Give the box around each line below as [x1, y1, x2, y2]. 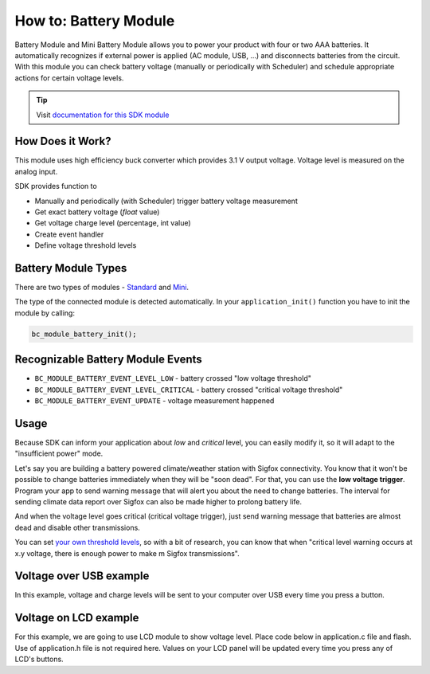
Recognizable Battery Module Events [14, 353, 202, 366]
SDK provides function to [14, 182, 97, 191]
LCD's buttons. [14, 654, 64, 664]
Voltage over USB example [14, 570, 150, 583]
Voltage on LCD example [14, 611, 139, 625]
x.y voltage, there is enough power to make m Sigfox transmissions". [14, 548, 240, 558]
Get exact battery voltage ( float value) [34, 207, 160, 217]
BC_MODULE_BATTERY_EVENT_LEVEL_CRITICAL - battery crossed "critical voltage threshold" [34, 385, 343, 394]
